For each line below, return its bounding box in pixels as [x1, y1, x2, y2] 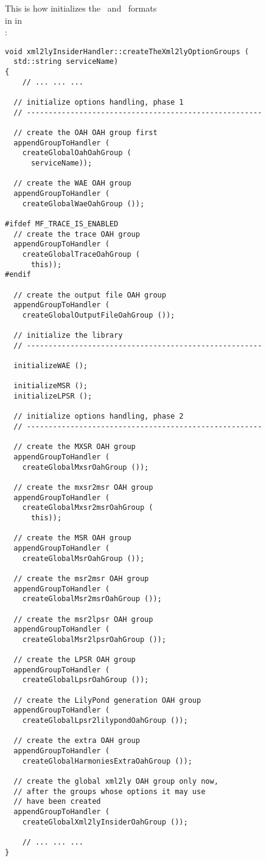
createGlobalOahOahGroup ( [22, 148, 131, 158]
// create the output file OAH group [13, 290, 166, 299]
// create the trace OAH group [13, 229, 140, 239]
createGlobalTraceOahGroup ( [22, 249, 140, 259]
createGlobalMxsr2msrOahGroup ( [22, 503, 153, 512]
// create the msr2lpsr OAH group [13, 615, 153, 624]
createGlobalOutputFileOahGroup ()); [22, 310, 175, 319]
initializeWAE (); [13, 361, 88, 371]
